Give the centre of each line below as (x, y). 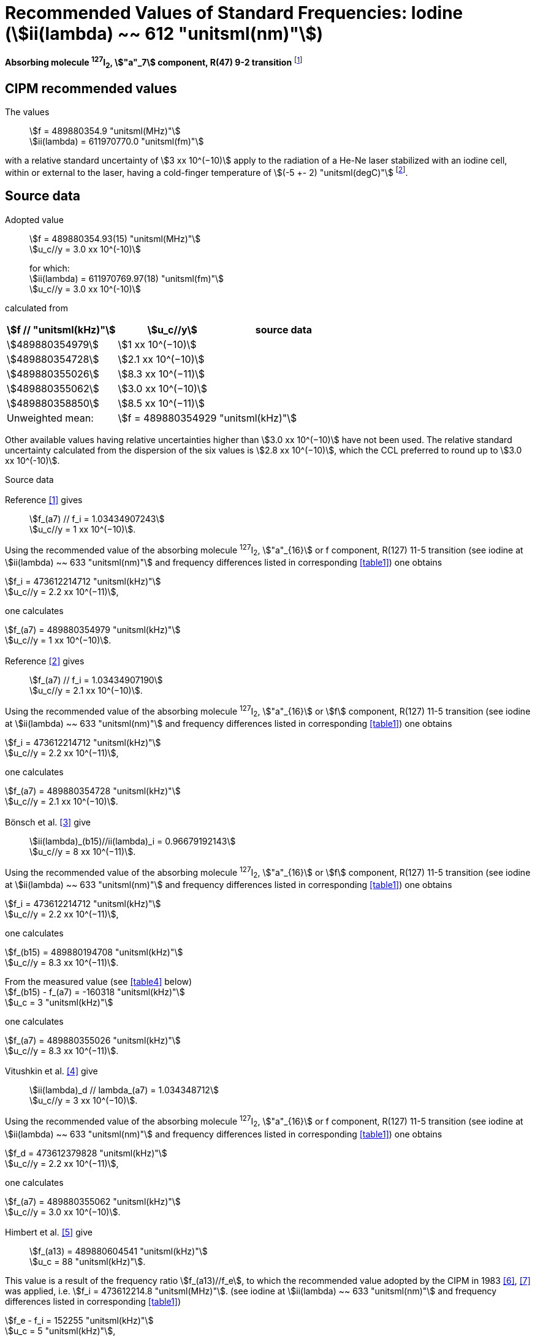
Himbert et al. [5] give (49, 1232)
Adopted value (34, 219)
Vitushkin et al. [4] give (51, 1071)
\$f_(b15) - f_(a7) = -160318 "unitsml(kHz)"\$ (95, 992)
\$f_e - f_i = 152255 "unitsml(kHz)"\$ (79, 1321)
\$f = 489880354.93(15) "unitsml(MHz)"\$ (115, 238)
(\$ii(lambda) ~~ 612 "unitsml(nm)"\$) (164, 34)
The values (27, 112)
